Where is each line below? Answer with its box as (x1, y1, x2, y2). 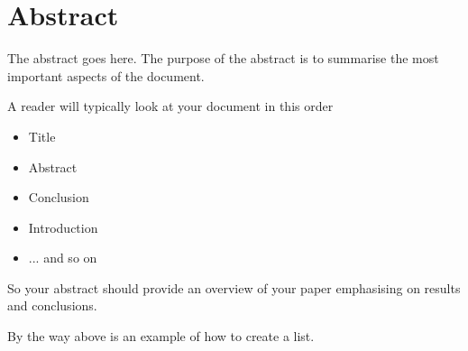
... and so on (28, 248, 97, 267)
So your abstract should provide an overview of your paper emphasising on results (7, 278, 461, 297)
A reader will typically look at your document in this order (7, 97, 334, 115)
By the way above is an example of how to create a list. (7, 327, 315, 346)
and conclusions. (7, 296, 97, 315)
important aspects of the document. (7, 66, 205, 85)
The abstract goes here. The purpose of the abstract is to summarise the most (7, 49, 439, 68)
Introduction (28, 217, 98, 236)
